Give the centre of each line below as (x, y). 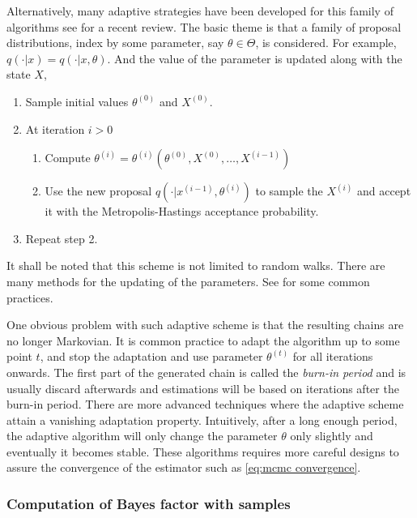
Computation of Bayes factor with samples (149, 503)
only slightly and (332, 436)
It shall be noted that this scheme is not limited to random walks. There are (196, 265)
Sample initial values (77, 101)
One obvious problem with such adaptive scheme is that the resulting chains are (205, 325)
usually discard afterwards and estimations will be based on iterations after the (203, 388)
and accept (384, 191)
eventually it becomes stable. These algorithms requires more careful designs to (203, 451)
